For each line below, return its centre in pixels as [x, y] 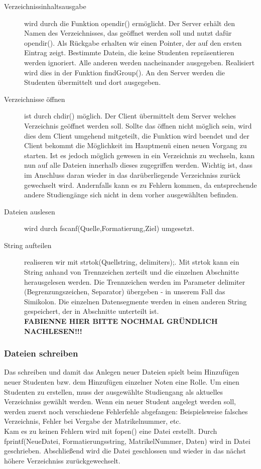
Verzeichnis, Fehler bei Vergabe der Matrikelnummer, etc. [93, 421]
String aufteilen [28, 245]
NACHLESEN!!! [53, 331]
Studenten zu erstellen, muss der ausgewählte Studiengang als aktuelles [114, 391]
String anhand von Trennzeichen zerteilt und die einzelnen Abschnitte [132, 272]
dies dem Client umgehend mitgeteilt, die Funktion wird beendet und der [137, 135]
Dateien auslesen [30, 211]
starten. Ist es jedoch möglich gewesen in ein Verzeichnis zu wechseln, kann [140, 155]
